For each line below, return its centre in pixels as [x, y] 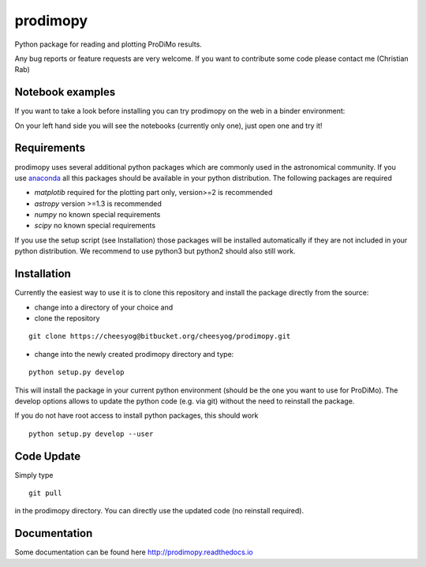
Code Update [48, 456]
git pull [45, 493]
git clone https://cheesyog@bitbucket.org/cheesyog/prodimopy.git [160, 336]
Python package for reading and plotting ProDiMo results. [108, 44]
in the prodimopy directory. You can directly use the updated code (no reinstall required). [159, 511]
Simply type [34, 475]
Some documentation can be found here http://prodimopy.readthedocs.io [134, 552]
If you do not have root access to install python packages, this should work [136, 415]
